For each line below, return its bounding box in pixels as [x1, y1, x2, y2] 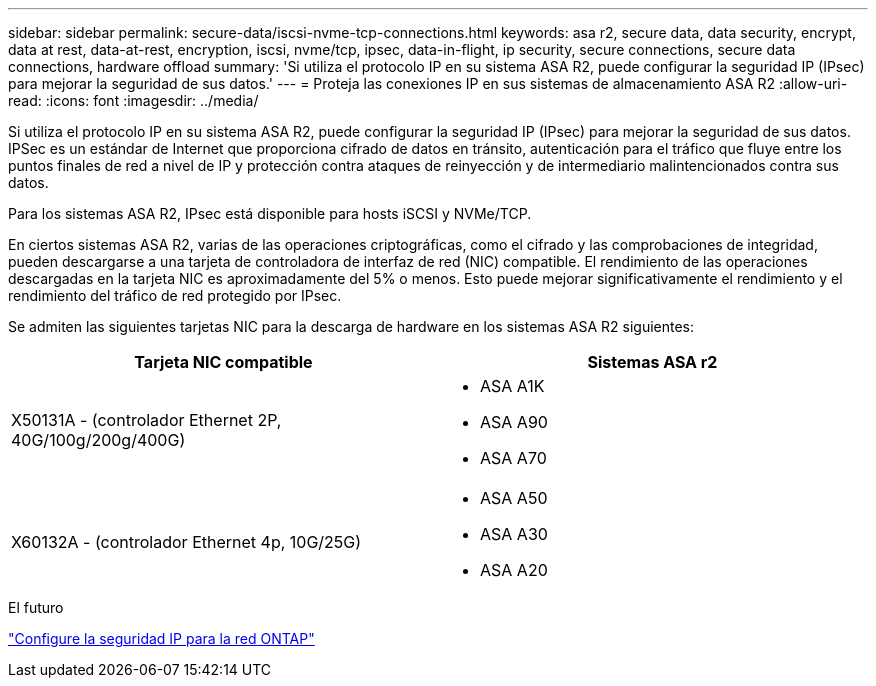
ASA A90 [480, 412, 548, 432]
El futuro [8, 599, 64, 616]
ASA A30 [480, 524, 548, 544]
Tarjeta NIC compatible [134, 352, 313, 372]
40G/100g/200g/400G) [11, 430, 186, 450]
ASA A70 [480, 448, 547, 468]
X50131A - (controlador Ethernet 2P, [11, 410, 282, 430]
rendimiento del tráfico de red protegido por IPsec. [8, 287, 342, 304]
